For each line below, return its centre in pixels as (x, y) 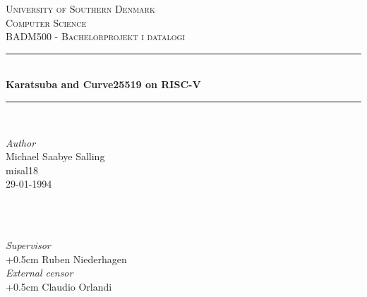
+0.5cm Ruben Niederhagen (66, 259)
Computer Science (46, 22)
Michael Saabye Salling (55, 156)
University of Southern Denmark (80, 8)
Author (21, 142)
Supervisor (28, 245)
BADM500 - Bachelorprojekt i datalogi (95, 36)
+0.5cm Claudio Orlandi (59, 286)
